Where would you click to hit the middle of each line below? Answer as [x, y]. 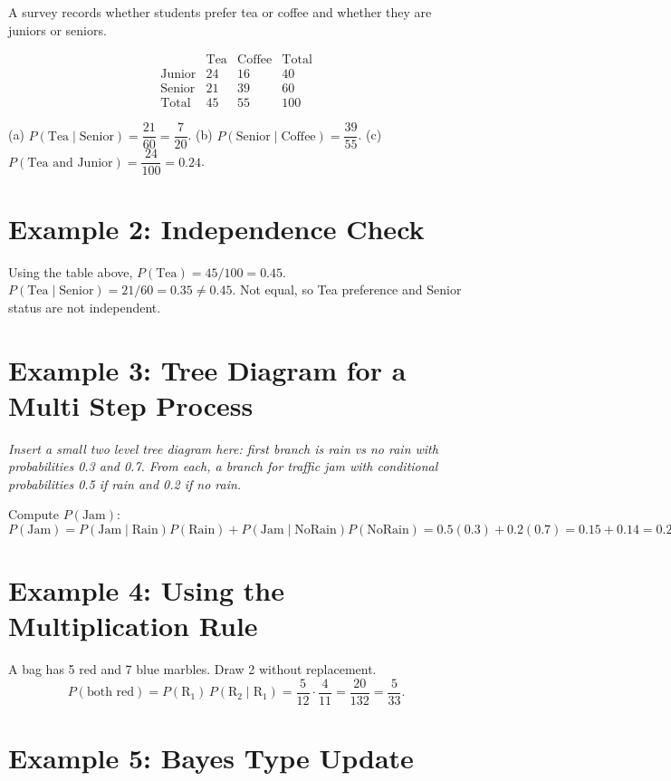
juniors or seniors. [58, 29]
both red [110, 693]
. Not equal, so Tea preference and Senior [347, 289]
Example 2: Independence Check [216, 228]
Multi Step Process [131, 405]
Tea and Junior [70, 163]
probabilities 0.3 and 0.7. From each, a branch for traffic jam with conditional [223, 466]
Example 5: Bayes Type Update [211, 758]
